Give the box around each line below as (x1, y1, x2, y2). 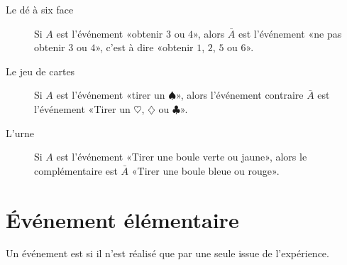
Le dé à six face (6, 2, 74, 16)
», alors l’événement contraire (176, 87, 304, 102)
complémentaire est (34, 163, 118, 178)
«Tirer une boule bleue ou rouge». (131, 163, 280, 178)
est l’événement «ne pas (238, 26, 342, 40)
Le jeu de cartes (6, 63, 75, 78)
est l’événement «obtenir (56, 26, 163, 40)
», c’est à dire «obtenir (95, 40, 194, 55)
